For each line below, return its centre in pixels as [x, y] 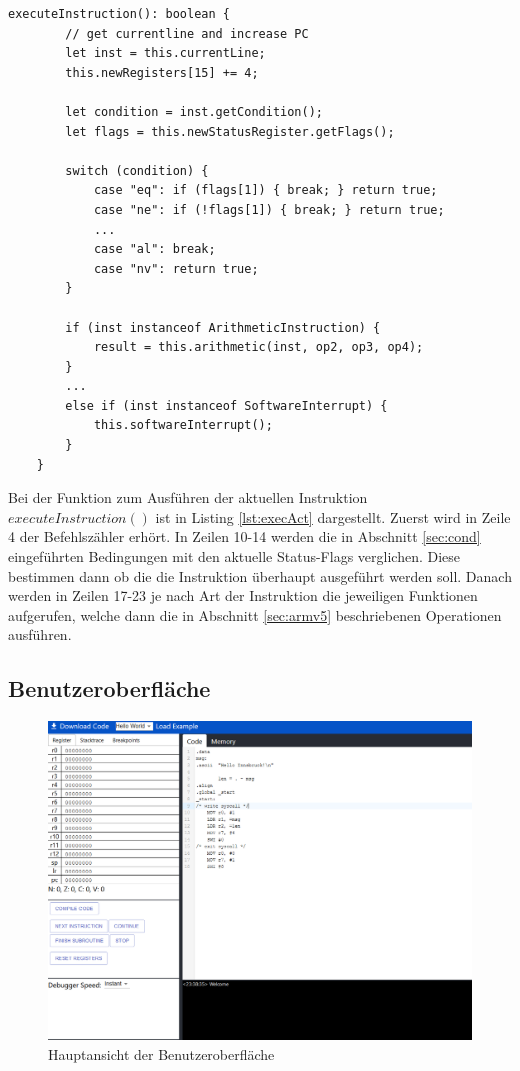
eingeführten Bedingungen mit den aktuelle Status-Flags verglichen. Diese [234, 556]
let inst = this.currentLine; [165, 53]
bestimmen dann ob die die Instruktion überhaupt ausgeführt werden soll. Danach [260, 575]
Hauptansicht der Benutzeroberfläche [161, 1054]
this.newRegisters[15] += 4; [162, 72]
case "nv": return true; [176, 268]
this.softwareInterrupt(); [183, 425]
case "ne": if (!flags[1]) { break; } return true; [269, 209]
